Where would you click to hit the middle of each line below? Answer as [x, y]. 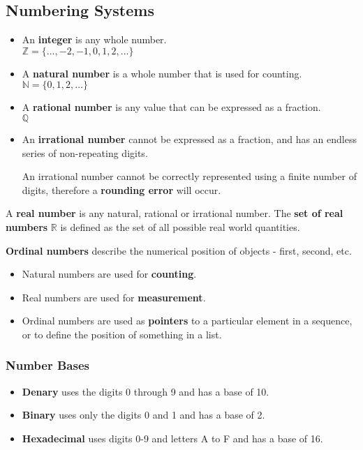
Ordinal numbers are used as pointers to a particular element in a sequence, [187, 321]
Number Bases [47, 365]
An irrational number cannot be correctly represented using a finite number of [190, 176]
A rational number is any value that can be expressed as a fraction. [171, 107]
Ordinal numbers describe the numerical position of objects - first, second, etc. [179, 250]
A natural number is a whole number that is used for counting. [162, 73]
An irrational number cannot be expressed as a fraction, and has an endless [189, 138]
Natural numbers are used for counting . [109, 274]
